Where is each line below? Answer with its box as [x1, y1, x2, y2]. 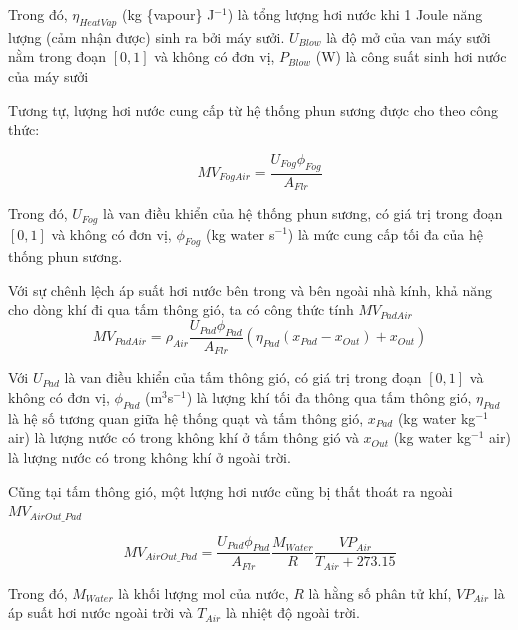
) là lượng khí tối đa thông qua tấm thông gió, [186, 386, 472, 407]
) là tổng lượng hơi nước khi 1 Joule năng [227, 4, 483, 24]
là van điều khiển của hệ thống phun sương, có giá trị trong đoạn [102, 203, 503, 224]
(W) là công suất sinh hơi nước [315, 46, 507, 67]
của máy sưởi [8, 65, 89, 86]
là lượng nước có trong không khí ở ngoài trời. [8, 446, 291, 467]
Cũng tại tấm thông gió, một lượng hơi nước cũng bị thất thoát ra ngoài [8, 480, 453, 501]
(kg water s [205, 223, 275, 244]
